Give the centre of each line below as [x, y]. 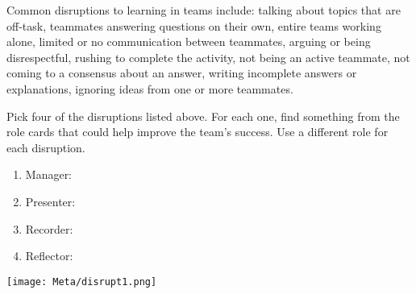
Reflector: [49, 256]
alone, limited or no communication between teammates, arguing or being [189, 41]
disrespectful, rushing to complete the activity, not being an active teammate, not [208, 57]
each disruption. [46, 147]
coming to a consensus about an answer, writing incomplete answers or [182, 73]
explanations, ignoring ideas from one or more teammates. [150, 88]
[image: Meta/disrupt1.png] [82, 282]
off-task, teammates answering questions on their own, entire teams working [194, 25]
